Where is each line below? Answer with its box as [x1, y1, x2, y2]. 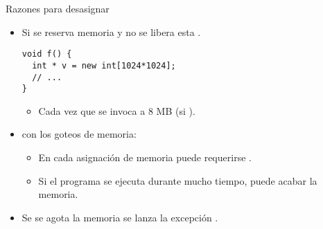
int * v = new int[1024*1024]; [32, 60, 176, 71]
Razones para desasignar [6, 1, 110, 15]
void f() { [21, 49, 72, 59]
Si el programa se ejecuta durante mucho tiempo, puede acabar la [38, 173, 317, 187]
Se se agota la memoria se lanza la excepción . [21, 210, 218, 224]
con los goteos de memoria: [21, 127, 137, 141]
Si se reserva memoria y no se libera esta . [21, 24, 201, 39]
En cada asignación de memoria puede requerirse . [38, 150, 252, 164]
